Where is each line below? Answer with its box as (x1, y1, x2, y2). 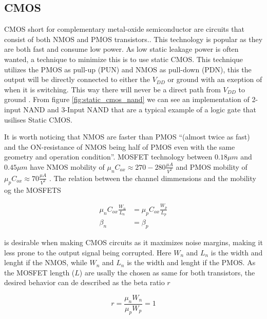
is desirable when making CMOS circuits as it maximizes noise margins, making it (4, 237, 263, 247)
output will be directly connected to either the (4, 74, 150, 85)
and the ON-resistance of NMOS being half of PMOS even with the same (4, 141, 235, 152)
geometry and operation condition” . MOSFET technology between (4, 151, 213, 162)
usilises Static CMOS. (4, 114, 72, 125)
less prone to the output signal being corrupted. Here (4, 247, 171, 257)
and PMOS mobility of (176, 161, 247, 172)
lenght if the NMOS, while (4, 257, 87, 268)
